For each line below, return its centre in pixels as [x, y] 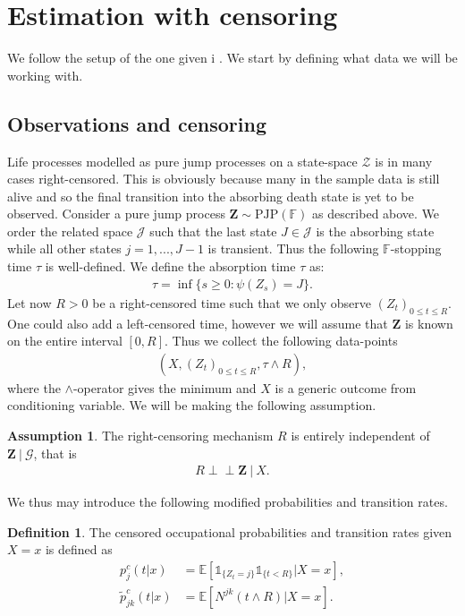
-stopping [416, 248]
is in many [404, 161]
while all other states [64, 248]
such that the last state [213, 231]
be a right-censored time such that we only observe [232, 302]
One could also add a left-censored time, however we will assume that [198, 323]
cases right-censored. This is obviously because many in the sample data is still [224, 179]
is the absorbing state [375, 231]
